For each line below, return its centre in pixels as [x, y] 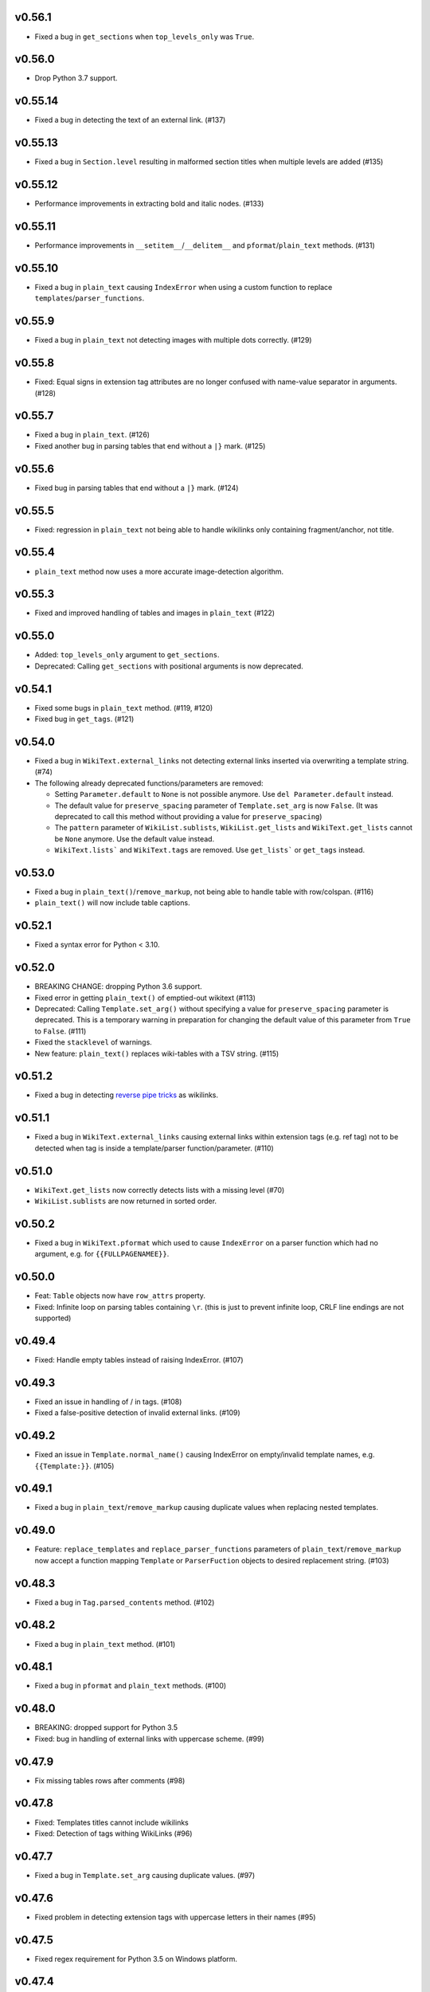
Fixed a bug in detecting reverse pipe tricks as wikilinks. [127, 1095]
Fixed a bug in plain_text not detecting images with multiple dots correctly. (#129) [173, 340]
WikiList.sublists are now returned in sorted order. [126, 1201]
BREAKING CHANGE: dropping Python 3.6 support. [118, 986]
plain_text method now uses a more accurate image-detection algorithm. [159, 571]
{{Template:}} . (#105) [74, 1465]
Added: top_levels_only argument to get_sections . [127, 655]
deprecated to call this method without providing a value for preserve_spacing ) [188, 816]
